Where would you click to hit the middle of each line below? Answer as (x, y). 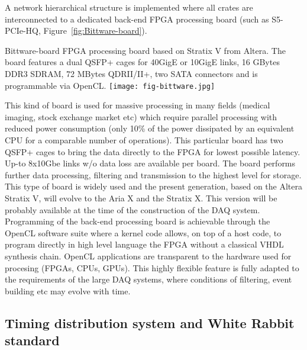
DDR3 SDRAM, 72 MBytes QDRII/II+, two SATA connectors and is (131, 73)
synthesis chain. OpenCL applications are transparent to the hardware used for (148, 256)
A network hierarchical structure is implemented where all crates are (129, 7)
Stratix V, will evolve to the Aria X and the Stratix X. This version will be (141, 198)
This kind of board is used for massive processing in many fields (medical (138, 105)
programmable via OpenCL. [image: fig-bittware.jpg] (110, 85)
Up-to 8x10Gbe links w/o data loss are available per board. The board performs (150, 163)
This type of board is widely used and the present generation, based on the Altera (153, 186)
